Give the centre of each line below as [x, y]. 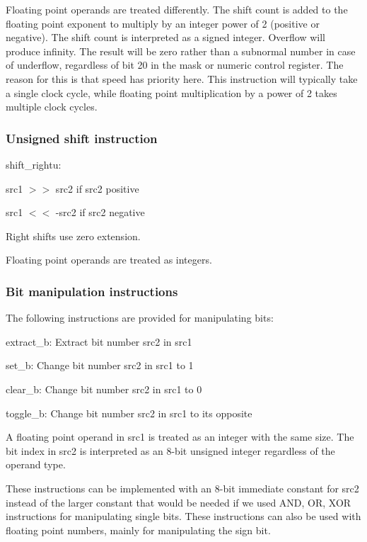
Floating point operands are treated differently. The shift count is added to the [177, 9]
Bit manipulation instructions [92, 291]
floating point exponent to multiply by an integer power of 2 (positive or [163, 23]
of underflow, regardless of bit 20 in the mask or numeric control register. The [175, 65]
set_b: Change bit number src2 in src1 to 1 [100, 365]
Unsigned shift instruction [82, 138]
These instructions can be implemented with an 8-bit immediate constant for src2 [182, 488]
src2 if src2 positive [97, 188]
